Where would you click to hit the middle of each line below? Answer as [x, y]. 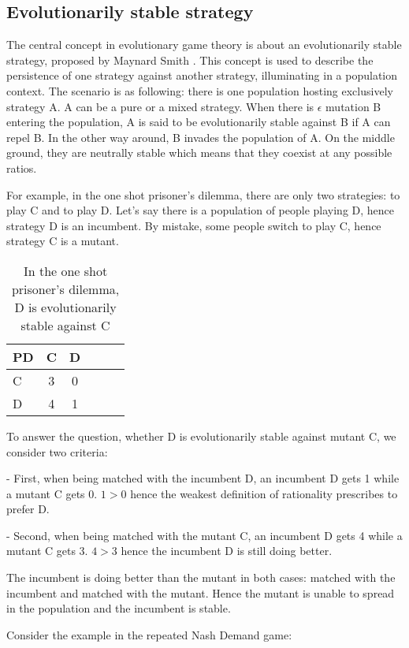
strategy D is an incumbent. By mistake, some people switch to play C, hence [194, 225]
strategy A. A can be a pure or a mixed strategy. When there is [160, 106]
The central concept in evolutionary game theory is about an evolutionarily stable [204, 45]
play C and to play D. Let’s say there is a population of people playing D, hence [201, 210]
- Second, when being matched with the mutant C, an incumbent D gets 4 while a [204, 535]
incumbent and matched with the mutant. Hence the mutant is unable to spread [201, 592]
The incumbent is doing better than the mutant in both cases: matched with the [201, 577]
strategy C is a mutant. [63, 241]
